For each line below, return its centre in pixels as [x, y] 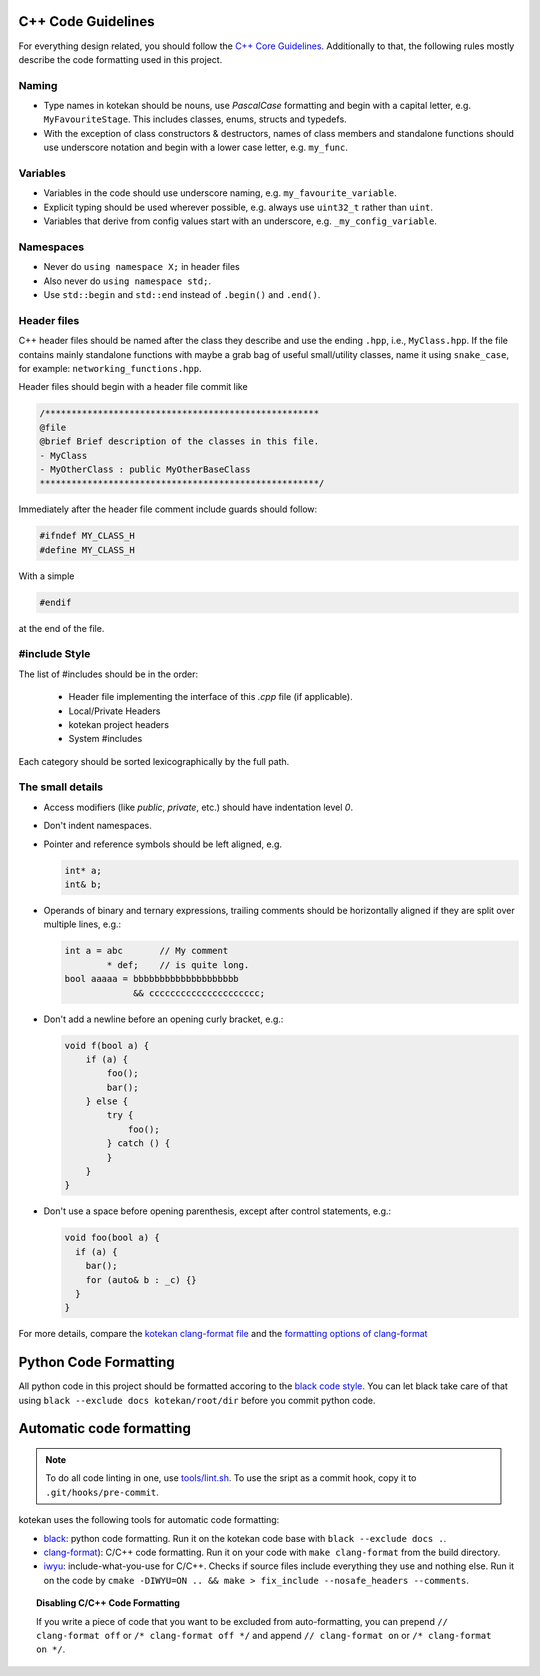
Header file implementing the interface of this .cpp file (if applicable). [211, 697]
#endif [55, 602]
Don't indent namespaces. [97, 826]
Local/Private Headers [114, 711]
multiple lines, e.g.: [82, 924]
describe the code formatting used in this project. [120, 59]
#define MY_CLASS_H [87, 549]
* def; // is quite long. [178, 964]
